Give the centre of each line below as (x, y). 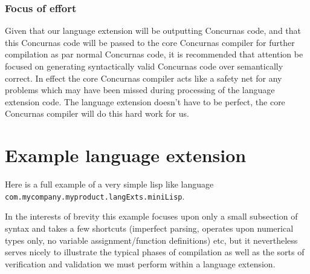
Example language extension (126, 155)
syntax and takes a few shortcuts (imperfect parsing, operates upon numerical (149, 228)
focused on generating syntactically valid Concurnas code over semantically (144, 66)
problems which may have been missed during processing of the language (140, 90)
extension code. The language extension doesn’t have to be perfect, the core (145, 101)
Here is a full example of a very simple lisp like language (109, 184)
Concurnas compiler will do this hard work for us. (97, 113)
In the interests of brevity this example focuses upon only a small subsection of (151, 216)
